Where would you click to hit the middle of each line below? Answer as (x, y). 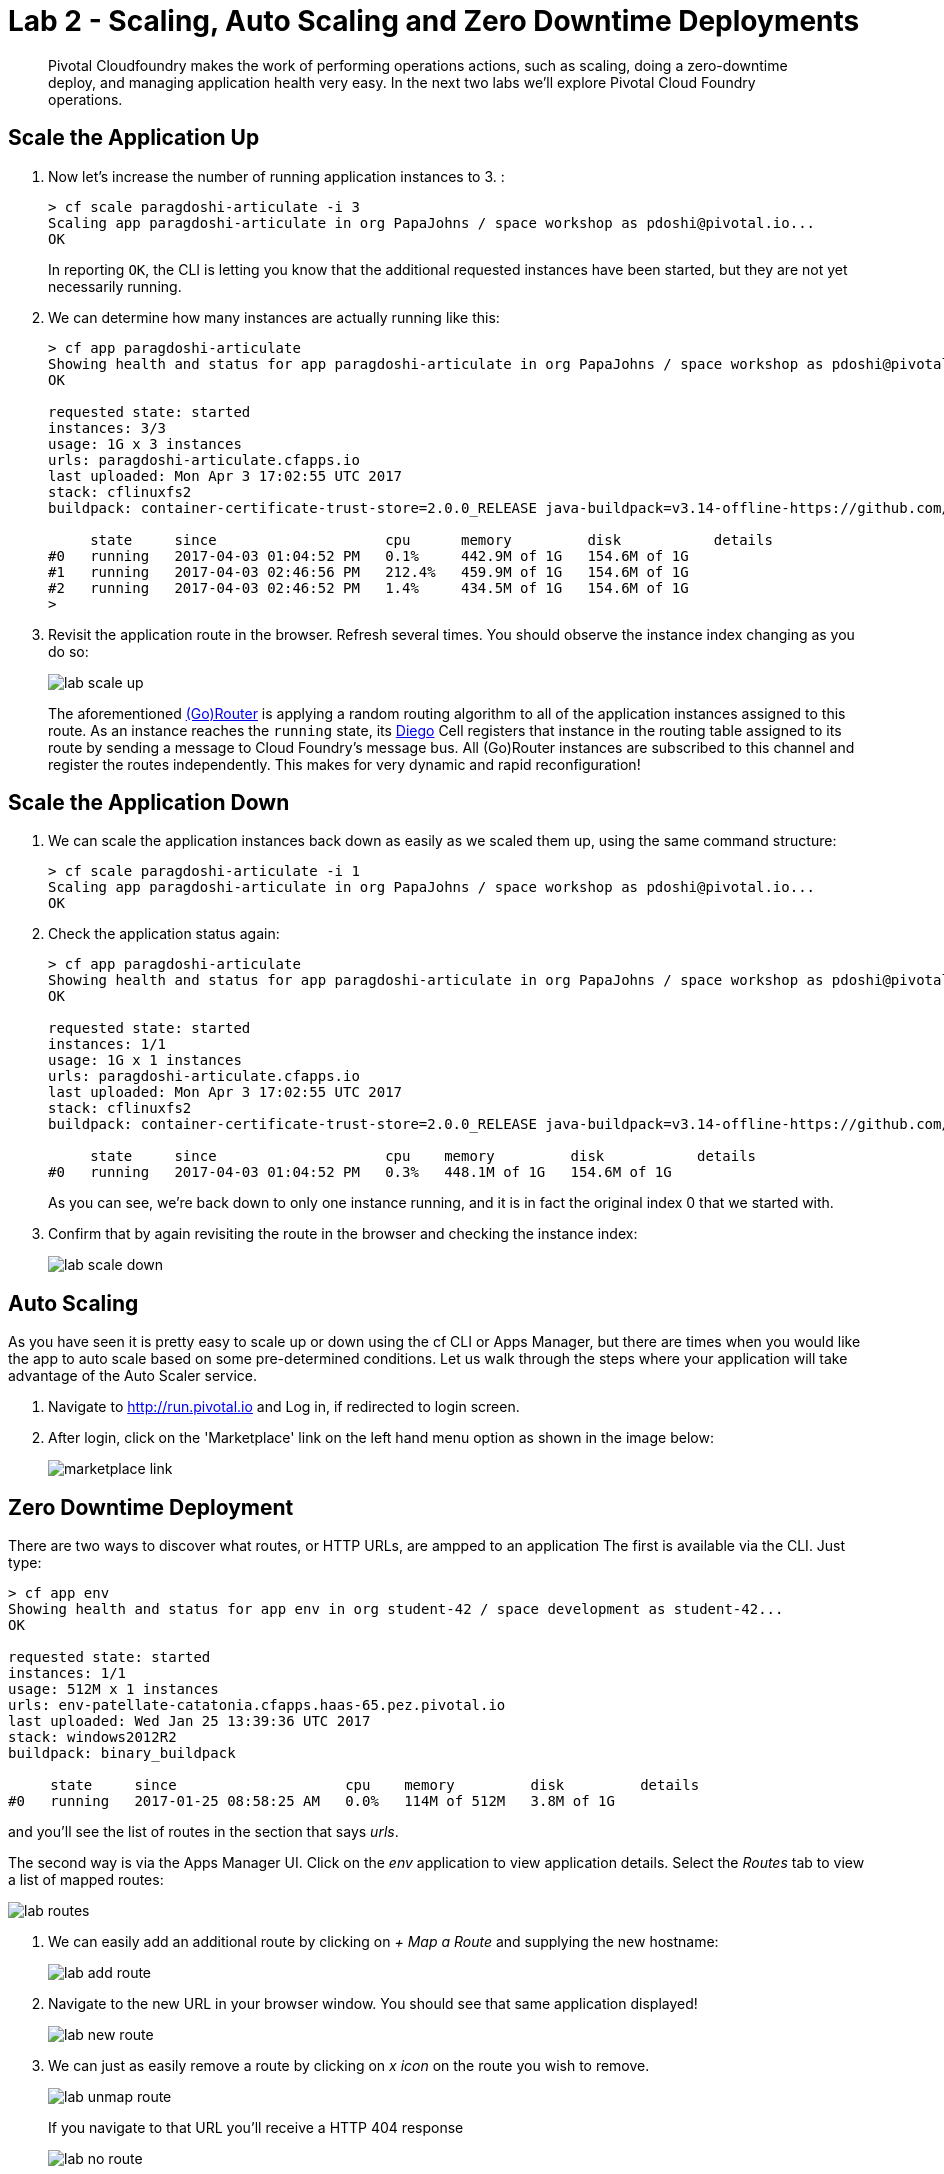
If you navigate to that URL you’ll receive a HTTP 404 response (256, 2128)
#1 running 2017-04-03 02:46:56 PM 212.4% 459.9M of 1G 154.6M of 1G (368, 571)
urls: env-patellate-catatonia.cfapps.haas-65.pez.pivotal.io (257, 1705)
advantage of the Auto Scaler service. (133, 1376)
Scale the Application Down (149, 803)
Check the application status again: (164, 934)
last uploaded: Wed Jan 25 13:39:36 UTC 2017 (189, 1721)
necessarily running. (115, 286)
